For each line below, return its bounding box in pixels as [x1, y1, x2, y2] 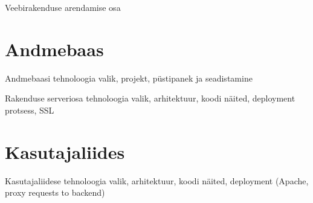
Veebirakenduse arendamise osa [5, 1, 121, 13]
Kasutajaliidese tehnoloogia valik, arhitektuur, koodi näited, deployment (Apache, [5, 174, 309, 187]
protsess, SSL [5, 103, 54, 116]
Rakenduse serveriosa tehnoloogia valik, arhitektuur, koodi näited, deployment [5, 92, 295, 105]
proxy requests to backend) [5, 186, 105, 199]
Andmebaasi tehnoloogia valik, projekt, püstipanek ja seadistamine [5, 71, 253, 84]
